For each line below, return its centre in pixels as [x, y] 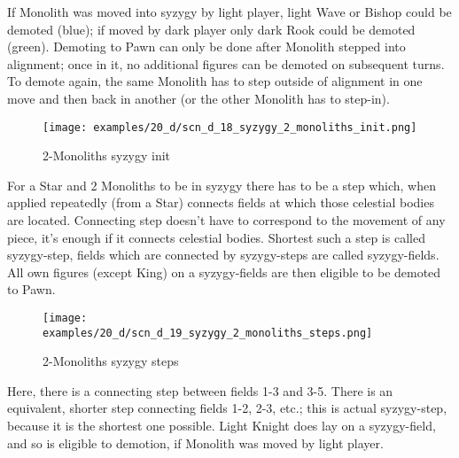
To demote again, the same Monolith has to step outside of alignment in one [215, 81]
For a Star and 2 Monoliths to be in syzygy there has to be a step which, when [222, 185]
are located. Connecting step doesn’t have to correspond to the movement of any [226, 220]
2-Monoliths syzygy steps [111, 361]
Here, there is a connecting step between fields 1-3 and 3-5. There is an [200, 390]
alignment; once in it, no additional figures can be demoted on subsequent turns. [226, 63]
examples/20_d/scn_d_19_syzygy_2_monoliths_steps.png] [208, 333]
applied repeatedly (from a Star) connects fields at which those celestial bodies [221, 202]
